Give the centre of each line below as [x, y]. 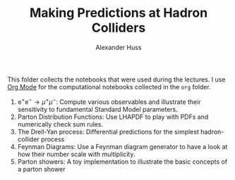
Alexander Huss [119, 47]
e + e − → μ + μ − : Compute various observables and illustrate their [109, 101]
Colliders [119, 28]
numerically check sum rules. [60, 124]
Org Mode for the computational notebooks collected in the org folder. [109, 86]
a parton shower [41, 169]
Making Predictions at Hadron [119, 13]
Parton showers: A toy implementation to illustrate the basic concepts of [122, 161]
